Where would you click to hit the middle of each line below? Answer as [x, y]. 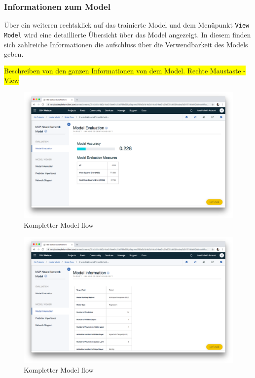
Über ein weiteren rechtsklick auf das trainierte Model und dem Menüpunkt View [127, 25]
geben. [14, 54]
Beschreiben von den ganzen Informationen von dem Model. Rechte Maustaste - [125, 70]
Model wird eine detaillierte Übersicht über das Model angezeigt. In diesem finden [127, 34]
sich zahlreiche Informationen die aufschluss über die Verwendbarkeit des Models [126, 44]
